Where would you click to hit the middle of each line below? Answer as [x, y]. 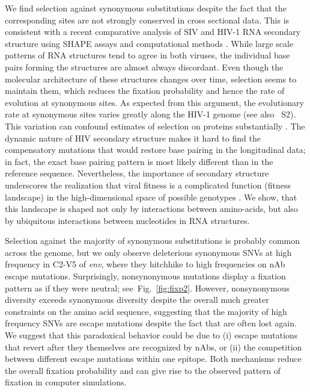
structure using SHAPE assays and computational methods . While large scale [149, 43]
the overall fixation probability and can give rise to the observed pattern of [143, 370]
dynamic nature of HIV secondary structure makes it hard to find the [133, 138]
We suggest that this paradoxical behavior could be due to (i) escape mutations [151, 335]
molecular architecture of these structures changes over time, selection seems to [151, 79]
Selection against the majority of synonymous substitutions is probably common [153, 241]
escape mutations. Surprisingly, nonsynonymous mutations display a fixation [145, 276]
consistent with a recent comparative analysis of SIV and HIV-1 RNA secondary [153, 32]
